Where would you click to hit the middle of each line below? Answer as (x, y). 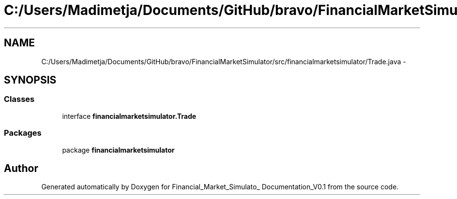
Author (21, 168)
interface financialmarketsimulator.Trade (129, 116)
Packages (23, 133)
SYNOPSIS (30, 80)
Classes (19, 99)
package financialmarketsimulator (118, 150)
